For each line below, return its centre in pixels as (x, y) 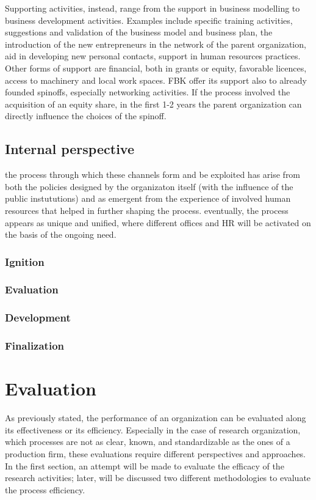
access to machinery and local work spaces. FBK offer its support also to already (156, 80)
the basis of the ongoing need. (61, 234)
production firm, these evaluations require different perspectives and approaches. (156, 453)
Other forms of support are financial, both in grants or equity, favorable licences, (156, 68)
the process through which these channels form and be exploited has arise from (153, 175)
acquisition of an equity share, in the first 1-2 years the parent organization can (153, 104)
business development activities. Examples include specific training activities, (149, 20)
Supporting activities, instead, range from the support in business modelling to (153, 8)
